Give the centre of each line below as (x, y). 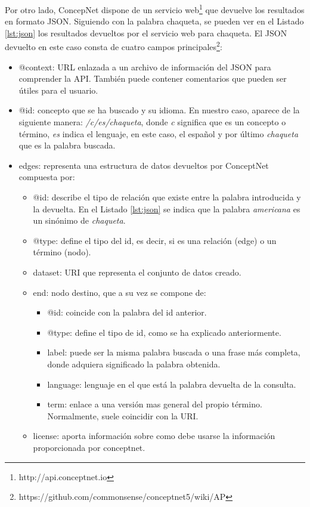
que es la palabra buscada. (67, 145)
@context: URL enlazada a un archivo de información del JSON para (145, 67)
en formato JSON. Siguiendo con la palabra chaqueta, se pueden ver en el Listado (154, 21)
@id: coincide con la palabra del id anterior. (127, 312)
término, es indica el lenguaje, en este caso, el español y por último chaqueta (159, 133)
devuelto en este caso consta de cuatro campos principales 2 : (114, 46)
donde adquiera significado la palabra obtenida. (134, 364)
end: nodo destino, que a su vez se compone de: (120, 292)
